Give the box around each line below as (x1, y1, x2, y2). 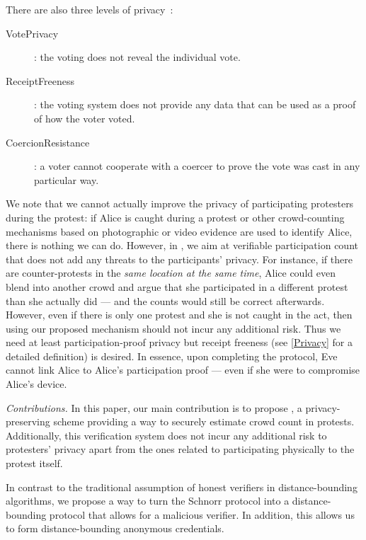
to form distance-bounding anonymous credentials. (6, 521, 224, 536)
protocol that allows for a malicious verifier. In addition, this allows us (49, 507, 355, 522)
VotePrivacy (6, 25, 59, 40)
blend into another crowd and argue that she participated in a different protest (6, 279, 348, 294)
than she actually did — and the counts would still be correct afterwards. (6, 293, 325, 308)
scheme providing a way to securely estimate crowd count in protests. (53, 414, 355, 429)
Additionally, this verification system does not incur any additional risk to (6, 427, 327, 442)
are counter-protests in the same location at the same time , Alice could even (6, 265, 336, 280)
